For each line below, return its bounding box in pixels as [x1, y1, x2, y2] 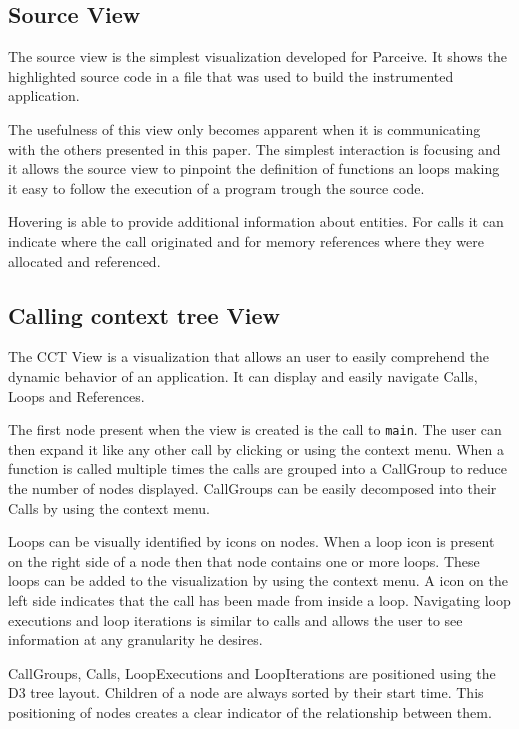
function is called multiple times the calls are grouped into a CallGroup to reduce [8, 458, 508, 479]
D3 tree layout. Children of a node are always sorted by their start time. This [8, 682, 484, 703]
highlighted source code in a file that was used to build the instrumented [8, 65, 454, 86]
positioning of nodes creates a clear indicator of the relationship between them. [8, 701, 492, 722]
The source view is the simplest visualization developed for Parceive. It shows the [8, 46, 507, 67]
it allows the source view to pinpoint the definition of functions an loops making [8, 158, 500, 179]
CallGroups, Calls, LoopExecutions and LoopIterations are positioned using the [8, 662, 496, 683]
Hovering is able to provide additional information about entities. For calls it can [8, 211, 504, 232]
